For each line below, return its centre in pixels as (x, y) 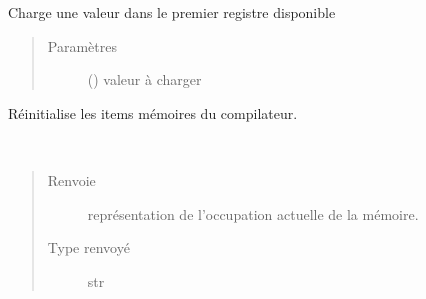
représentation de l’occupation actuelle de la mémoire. (253, 213)
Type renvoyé (88, 247)
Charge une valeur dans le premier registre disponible (172, 12)
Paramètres (82, 45)
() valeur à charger (144, 79)
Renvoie (71, 179)
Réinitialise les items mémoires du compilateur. (153, 112)
